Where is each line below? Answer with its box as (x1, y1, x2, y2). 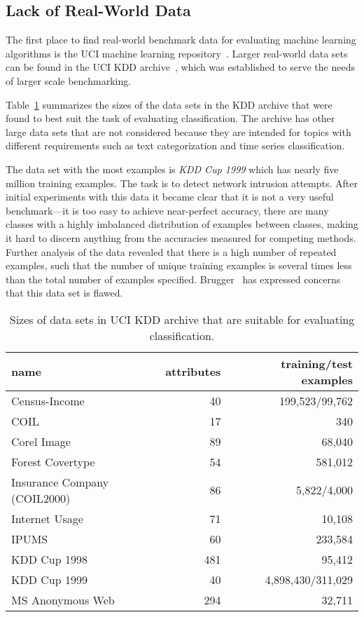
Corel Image (11, 433, 71, 449)
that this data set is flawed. (6, 285, 123, 300)
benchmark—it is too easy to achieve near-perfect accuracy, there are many (6, 203, 329, 217)
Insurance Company (11, 473, 109, 490)
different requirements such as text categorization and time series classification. (6, 138, 345, 153)
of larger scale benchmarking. (6, 73, 132, 88)
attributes (165, 363, 221, 380)
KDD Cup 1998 (11, 550, 87, 567)
